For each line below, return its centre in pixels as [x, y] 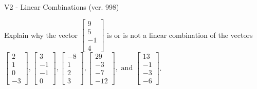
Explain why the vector [41, 35]
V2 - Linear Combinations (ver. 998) [62, 7]
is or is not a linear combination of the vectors [180, 35]
